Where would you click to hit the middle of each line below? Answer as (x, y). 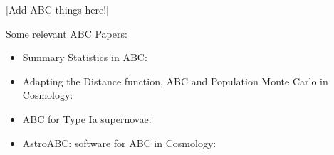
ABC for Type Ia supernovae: (87, 118)
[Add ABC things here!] (57, 9)
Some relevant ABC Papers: (67, 33)
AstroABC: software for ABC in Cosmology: (119, 143)
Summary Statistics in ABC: (85, 57)
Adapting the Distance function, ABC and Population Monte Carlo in (175, 81)
